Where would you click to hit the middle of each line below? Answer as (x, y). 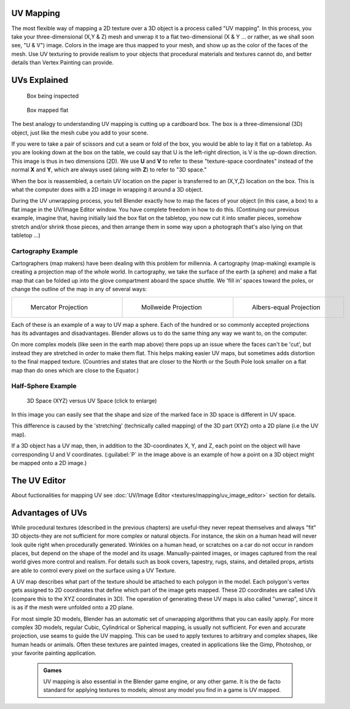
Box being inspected (53, 96)
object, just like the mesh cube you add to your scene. (80, 133)
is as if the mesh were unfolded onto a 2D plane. (73, 608)
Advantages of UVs (49, 513)
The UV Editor (39, 480)
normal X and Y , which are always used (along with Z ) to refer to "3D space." (109, 170)
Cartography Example (45, 251)
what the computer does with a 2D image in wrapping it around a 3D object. (107, 190)
